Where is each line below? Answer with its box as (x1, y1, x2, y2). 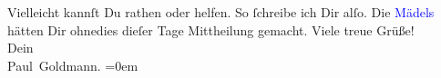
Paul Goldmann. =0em (7, 55, 138, 74)
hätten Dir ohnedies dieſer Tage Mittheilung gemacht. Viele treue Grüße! (7, 20, 415, 39)
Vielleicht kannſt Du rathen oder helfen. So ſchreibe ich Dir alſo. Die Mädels (7, 3, 435, 21)
